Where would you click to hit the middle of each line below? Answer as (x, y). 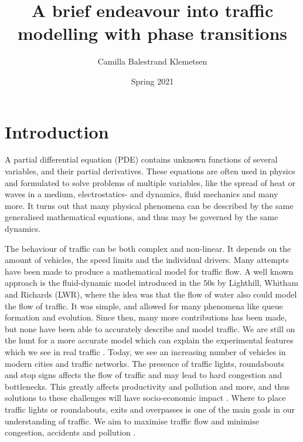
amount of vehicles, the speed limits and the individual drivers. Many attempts (147, 260)
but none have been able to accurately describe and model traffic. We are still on (150, 328)
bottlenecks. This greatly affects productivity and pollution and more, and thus (147, 386)
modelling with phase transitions (152, 33)
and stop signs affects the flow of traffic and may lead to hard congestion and (143, 375)
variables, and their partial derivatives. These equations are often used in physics (150, 171)
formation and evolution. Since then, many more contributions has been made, (146, 317)
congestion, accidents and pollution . (70, 432)
